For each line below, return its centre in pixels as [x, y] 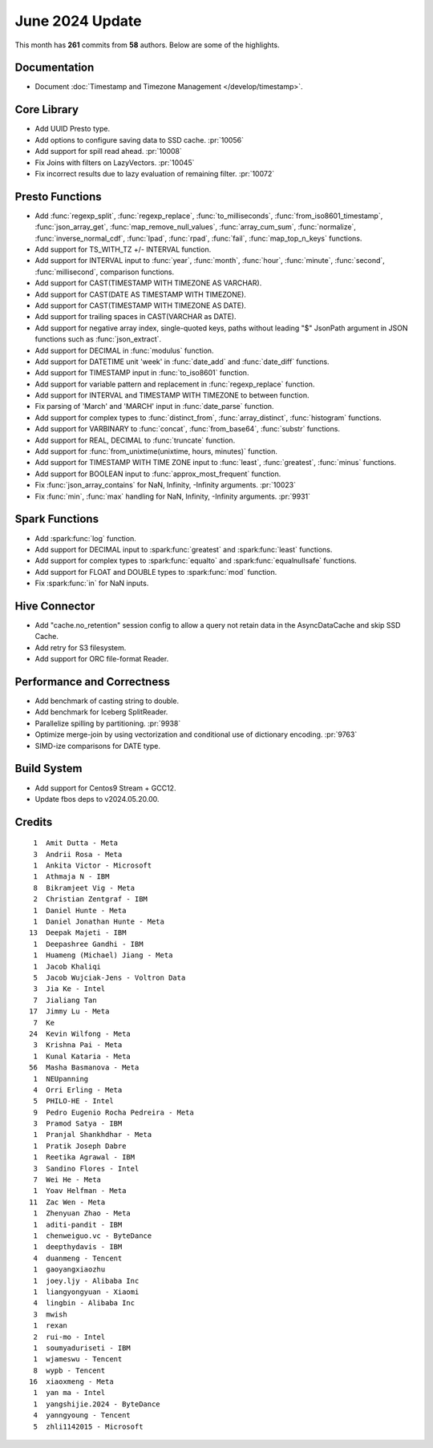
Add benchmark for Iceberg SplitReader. [101, 712]
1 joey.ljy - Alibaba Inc [86, 1280]
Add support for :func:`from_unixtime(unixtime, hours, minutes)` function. [156, 451]
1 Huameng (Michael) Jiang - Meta [103, 955]
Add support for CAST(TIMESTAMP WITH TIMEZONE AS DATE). [140, 305]
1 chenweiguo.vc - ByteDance [93, 1236]
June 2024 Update [78, 21]
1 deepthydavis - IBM [78, 1247]
